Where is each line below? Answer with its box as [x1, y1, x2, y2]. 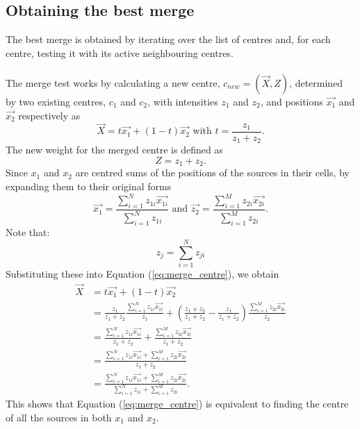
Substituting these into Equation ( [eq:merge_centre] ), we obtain [6, 266, 279, 280]
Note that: [6, 225, 50, 239]
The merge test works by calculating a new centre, [6, 75, 220, 90]
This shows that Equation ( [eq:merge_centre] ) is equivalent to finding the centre [6, 396, 349, 411]
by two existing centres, [6, 94, 106, 108]
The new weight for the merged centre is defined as [6, 142, 223, 157]
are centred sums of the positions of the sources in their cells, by [75, 165, 350, 180]
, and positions [260, 94, 323, 108]
